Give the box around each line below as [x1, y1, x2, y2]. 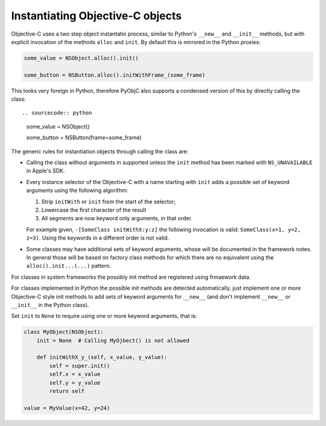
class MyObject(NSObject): [24, 329, 104, 335]
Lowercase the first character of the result [41, 206, 147, 214]
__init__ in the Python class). [11, 301, 89, 308]
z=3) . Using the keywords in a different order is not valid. [26, 234, 169, 241]
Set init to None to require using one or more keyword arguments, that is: [11, 313, 197, 320]
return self [49, 388, 85, 395]
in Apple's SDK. [26, 167, 65, 174]
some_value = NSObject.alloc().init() [24, 54, 139, 62]
